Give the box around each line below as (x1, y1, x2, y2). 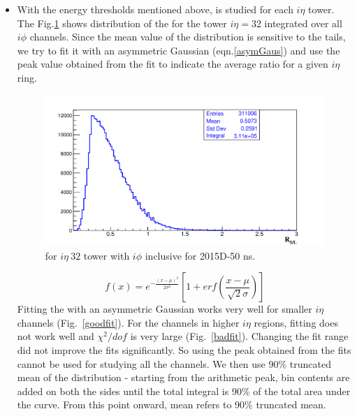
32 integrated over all (251, 15, 342, 30)
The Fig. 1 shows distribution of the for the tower (17, 15, 227, 30)
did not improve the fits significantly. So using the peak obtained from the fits (17, 343, 351, 357)
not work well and (17, 329, 94, 343)
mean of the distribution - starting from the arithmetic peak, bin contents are (17, 370, 350, 385)
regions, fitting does (254, 315, 338, 329)
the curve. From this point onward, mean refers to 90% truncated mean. (17, 397, 326, 412)
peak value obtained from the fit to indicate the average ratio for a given (17, 57, 328, 71)
